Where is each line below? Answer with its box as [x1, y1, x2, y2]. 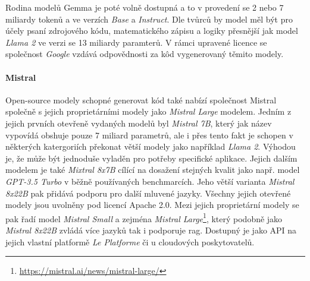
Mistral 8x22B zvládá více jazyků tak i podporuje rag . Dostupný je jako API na [5, 223, 297, 236]
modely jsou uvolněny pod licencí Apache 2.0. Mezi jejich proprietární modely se [5, 198, 299, 211]
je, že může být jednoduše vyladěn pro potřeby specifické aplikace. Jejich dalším [5, 151, 298, 164]
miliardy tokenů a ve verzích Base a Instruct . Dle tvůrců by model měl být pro [5, 12, 293, 25]
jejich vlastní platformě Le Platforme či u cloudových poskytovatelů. [5, 235, 255, 248]
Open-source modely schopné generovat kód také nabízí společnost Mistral [5, 93, 277, 106]
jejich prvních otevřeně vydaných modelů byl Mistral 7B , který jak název [5, 116, 272, 129]
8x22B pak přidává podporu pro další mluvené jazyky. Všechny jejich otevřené [5, 187, 291, 199]
